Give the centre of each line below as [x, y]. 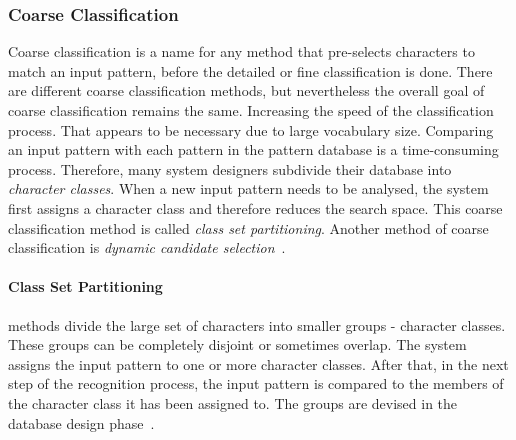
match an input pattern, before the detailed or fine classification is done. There [250, 70]
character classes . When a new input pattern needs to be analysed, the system [248, 188]
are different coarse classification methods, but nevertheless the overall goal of [246, 90]
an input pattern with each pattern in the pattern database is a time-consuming [253, 149]
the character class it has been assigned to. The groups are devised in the [233, 402]
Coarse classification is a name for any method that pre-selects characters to [241, 51]
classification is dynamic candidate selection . [147, 247]
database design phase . [81, 422]
